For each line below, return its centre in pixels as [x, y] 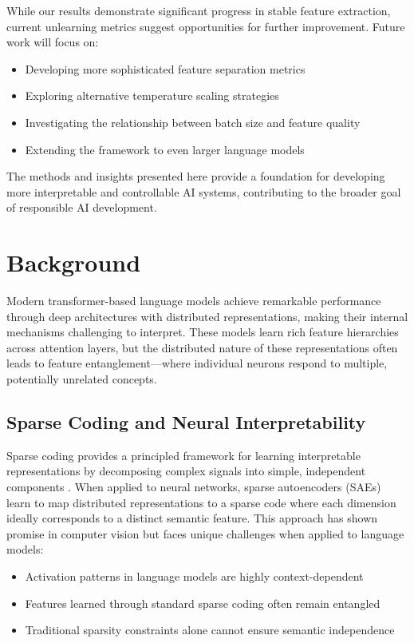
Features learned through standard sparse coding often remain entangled [203, 603]
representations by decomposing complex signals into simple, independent [186, 471]
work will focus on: [53, 42]
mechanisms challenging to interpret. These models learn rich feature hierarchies [203, 332]
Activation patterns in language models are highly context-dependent [194, 576]
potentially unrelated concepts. [82, 379]
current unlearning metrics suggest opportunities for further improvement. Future [206, 26]
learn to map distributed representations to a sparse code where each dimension [201, 502]
